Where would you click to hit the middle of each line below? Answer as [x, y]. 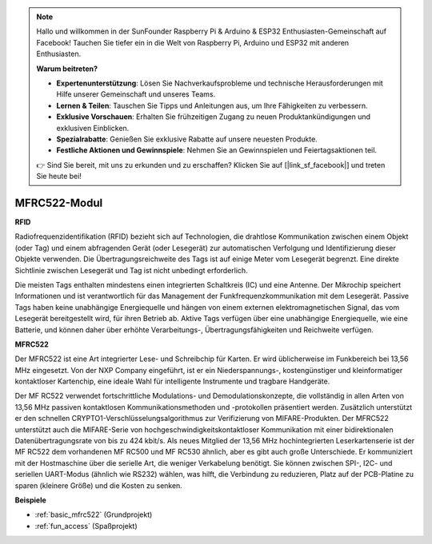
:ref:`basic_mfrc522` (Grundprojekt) [94, 514]
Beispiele [31, 500]
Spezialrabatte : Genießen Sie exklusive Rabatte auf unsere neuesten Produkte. [187, 139]
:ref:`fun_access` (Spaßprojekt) [86, 526]
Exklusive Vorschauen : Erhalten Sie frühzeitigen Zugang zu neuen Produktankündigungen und [214, 117]
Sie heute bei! [59, 177]
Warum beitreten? [67, 69]
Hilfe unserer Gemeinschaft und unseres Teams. [136, 94]
